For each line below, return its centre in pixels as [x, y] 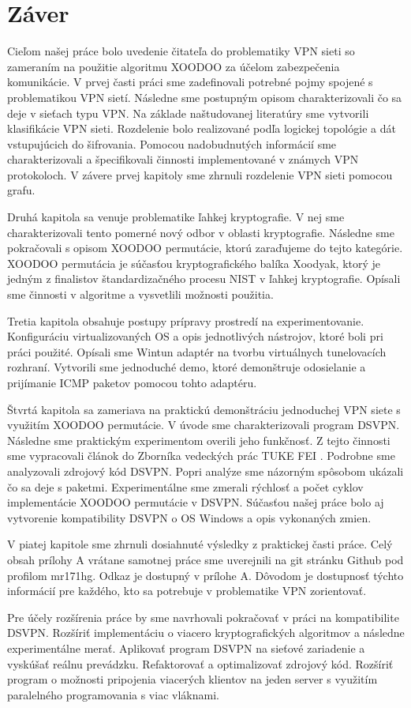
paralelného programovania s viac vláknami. [113, 694]
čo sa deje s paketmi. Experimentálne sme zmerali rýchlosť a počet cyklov [185, 486]
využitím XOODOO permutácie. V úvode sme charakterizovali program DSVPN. [204, 425]
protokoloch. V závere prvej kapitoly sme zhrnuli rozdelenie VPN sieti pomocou [200, 174]
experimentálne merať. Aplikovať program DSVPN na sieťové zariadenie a [186, 648]
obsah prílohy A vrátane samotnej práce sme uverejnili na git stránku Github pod [205, 559]
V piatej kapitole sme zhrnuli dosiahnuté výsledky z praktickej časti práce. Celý [200, 544]
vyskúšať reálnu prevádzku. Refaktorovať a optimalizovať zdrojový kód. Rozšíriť [200, 663]
